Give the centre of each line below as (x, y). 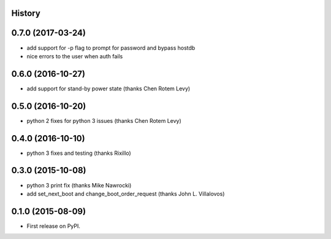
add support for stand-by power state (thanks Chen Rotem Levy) (108, 88)
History (26, 13)
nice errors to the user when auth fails (75, 56)
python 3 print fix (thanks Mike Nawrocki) (79, 185)
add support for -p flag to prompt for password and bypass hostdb (111, 48)
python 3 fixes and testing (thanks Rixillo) (79, 153)
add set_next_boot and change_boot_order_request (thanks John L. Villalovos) (126, 194)
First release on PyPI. (54, 226)
